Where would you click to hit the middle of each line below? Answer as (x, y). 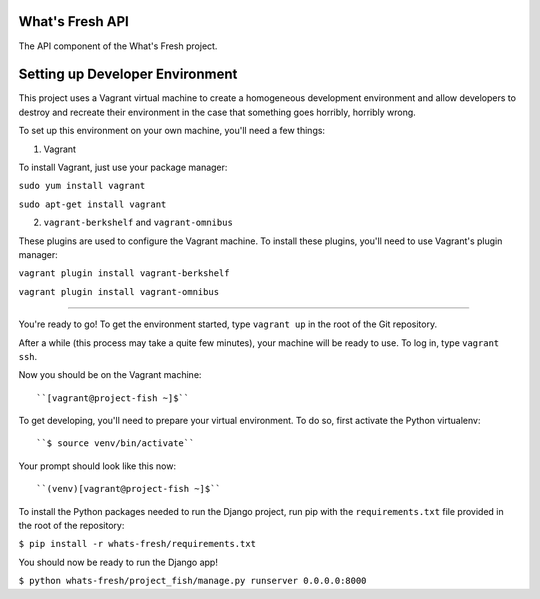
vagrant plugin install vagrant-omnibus (119, 291)
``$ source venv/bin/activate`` (115, 443)
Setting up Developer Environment (128, 74)
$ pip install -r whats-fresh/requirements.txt (137, 544)
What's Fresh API (73, 21)
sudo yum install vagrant (82, 186)
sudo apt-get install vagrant (92, 204)
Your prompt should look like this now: (97, 466)
